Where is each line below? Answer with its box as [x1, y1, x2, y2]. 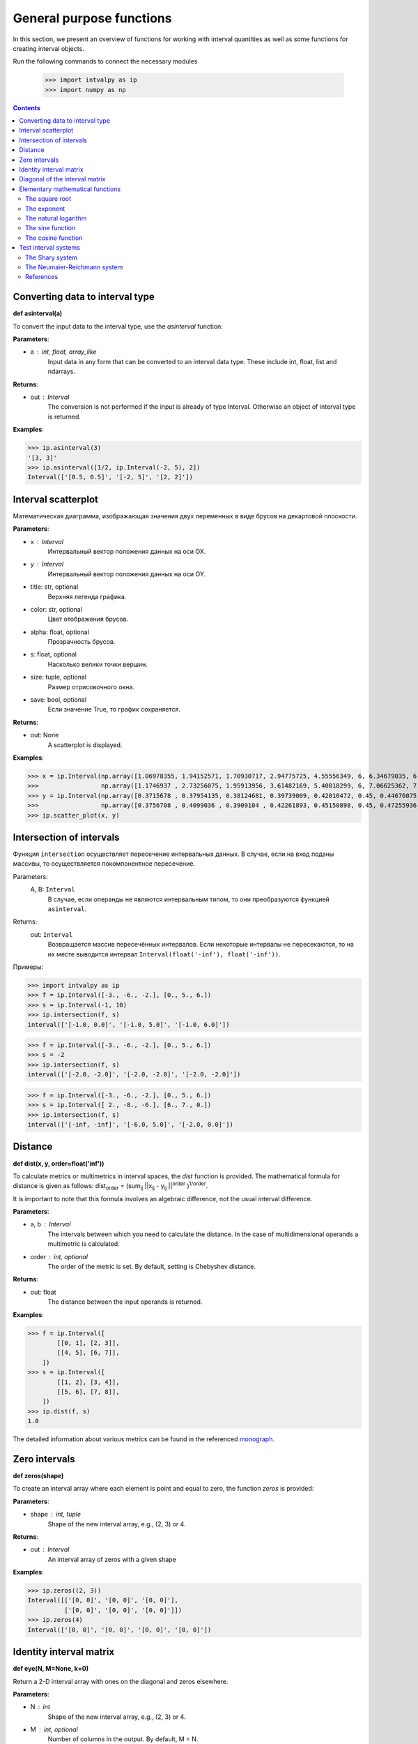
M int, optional [30, 1725, 78, 1734]
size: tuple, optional [30, 673, 87, 682]
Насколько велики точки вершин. [47, 660, 148, 668]
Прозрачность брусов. [47, 638, 116, 646]
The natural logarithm [25, 213, 87, 223]
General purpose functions [13, 10, 172, 26]
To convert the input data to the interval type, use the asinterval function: [13, 322, 223, 331]
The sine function [25, 224, 76, 232]
